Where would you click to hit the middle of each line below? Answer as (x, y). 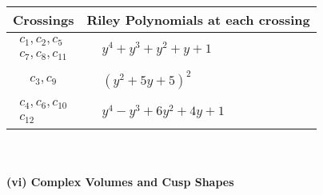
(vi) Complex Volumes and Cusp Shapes (120, 181)
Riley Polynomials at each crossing (198, 20)
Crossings (44, 20)
